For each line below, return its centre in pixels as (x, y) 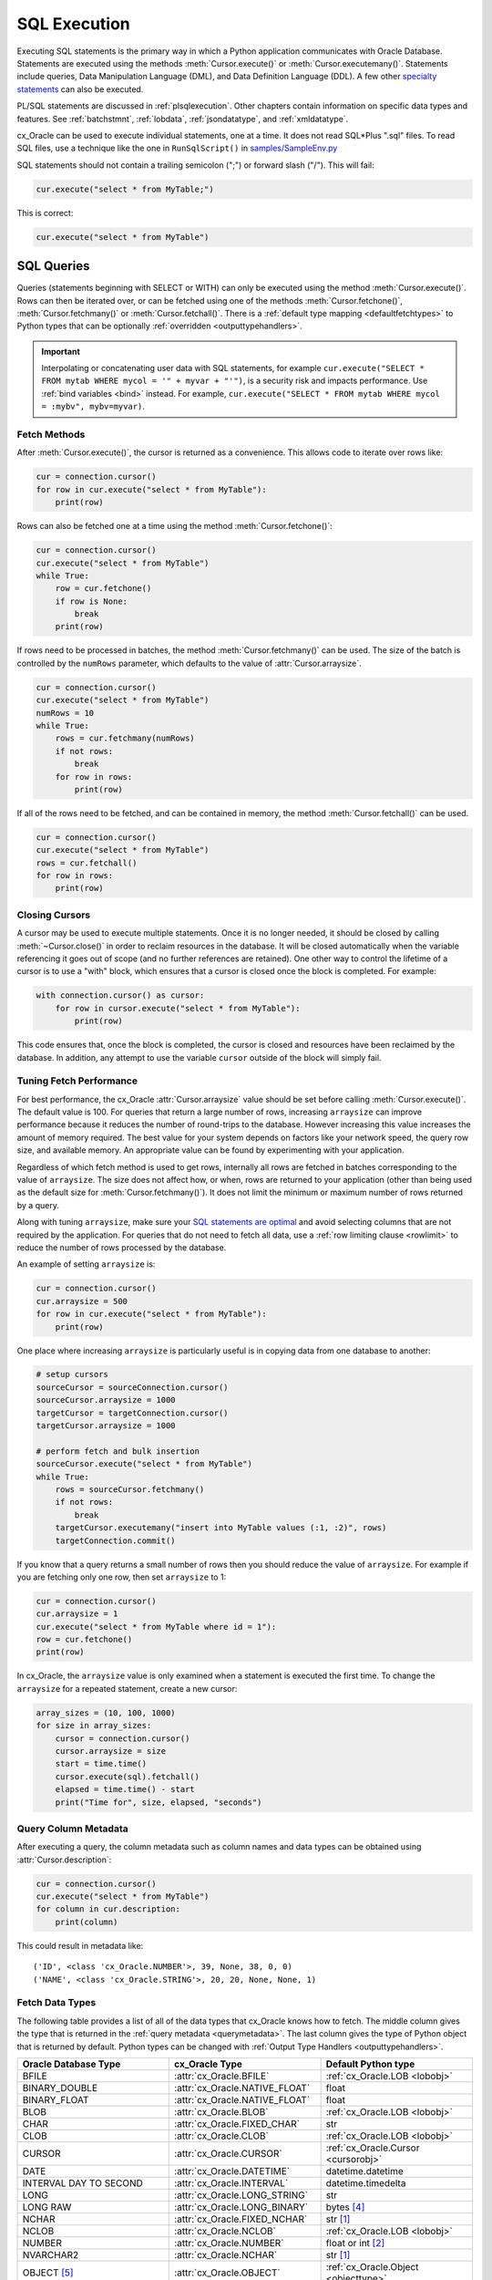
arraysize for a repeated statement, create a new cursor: (127, 1688)
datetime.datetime (365, 2171)
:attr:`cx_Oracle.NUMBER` (229, 2243)
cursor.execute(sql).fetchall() (128, 1777)
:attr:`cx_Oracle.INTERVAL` (231, 2182)
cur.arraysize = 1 (77, 1614)
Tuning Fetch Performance (77, 1081)
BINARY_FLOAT (56, 2099)
